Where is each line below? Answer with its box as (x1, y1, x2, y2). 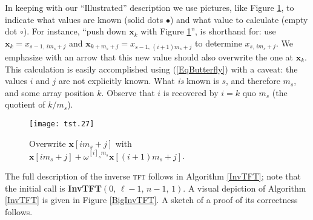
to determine (195, 36, 242, 49)
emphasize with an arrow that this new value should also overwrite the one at (5, 50, 294, 63)
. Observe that (101, 86, 155, 99)
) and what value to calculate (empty (170, 13, 308, 25)
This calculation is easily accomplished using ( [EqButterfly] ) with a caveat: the (5, 62, 298, 75)
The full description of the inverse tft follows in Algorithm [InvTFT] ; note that (5, 170, 301, 183)
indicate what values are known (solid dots (5, 13, 163, 25)
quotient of (5, 98, 45, 111)
